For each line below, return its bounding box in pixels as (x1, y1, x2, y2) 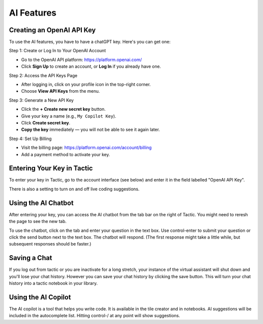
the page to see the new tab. (9, 219, 67, 224)
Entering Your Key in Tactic (9, 164, 93, 173)
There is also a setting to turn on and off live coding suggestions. (9, 186, 140, 192)
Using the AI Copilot (9, 293, 71, 301)
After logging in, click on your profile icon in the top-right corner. (21, 81, 151, 87)
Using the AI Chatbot (9, 199, 74, 207)
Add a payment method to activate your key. (21, 151, 111, 157)
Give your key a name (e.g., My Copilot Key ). (21, 113, 116, 119)
